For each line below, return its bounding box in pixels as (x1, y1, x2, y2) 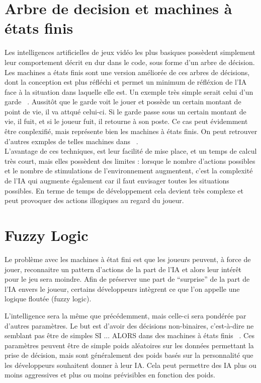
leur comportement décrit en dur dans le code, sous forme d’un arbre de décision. (5, 56, 255, 67)
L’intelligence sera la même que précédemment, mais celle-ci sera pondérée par (5, 310, 246, 321)
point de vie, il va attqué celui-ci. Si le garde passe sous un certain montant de (5, 106, 246, 116)
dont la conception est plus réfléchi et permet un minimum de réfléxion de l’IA (5, 77, 247, 87)
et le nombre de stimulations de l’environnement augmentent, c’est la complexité (5, 165, 253, 176)
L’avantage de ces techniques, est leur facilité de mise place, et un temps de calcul (5, 146, 257, 156)
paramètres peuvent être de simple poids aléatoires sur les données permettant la (5, 340, 254, 350)
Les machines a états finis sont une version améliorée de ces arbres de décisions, (5, 67, 250, 77)
